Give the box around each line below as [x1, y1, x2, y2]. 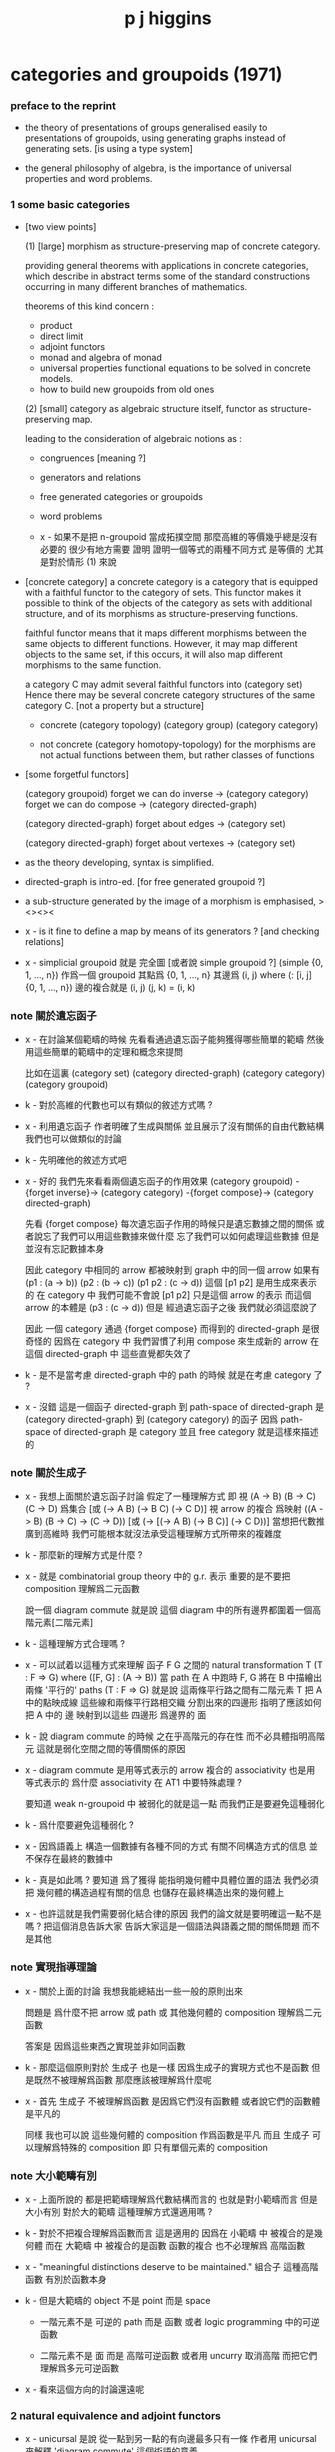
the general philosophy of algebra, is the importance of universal [24, 162, 292, 174]
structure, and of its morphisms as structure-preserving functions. [24, 607, 298, 619]
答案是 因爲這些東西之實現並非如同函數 [24, 2040, 186, 2052]
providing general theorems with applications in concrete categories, [24, 259, 309, 271]
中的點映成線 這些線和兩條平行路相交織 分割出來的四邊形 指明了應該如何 [24, 1697, 322, 1709]
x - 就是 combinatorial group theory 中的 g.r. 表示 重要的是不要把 [24, 1570, 291, 1582]
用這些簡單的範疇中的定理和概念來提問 [24, 1046, 183, 1058]
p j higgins [124, 7, 212, 30]
